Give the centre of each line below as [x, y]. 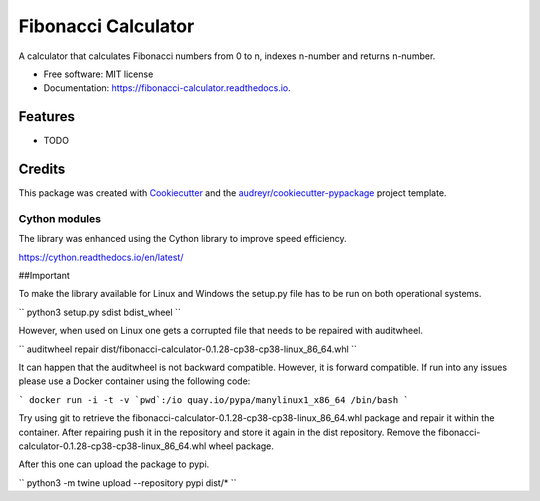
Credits [42, 169]
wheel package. [241, 446]
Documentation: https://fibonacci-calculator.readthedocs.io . [167, 88]
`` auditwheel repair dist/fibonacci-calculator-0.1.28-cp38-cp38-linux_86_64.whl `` [187, 349]
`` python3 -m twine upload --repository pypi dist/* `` [127, 482]
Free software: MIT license [98, 74]
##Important [44, 276]
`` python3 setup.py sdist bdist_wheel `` [100, 312]
